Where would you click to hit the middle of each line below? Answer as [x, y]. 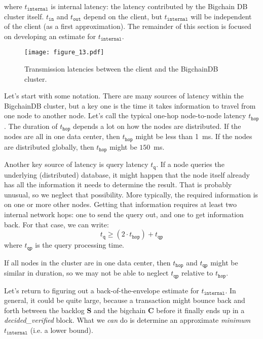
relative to [197, 273]
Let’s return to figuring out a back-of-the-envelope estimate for [102, 290]
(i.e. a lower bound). [62, 330]
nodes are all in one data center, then [62, 136]
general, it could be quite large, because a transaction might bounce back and [125, 300]
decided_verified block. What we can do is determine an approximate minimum [127, 320]
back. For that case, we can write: [57, 224]
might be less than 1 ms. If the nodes [194, 136]
